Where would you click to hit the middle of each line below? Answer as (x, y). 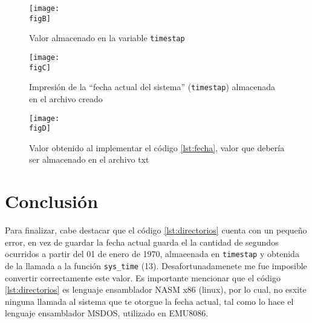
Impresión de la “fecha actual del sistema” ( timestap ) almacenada (152, 87)
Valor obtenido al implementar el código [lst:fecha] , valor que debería (157, 147)
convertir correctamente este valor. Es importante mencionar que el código (143, 277)
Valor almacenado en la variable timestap (107, 38)
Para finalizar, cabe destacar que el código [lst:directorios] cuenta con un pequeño (156, 230)
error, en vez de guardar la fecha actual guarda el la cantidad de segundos (142, 242)
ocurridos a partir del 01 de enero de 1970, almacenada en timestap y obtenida (152, 254)
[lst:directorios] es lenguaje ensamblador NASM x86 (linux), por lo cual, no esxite (156, 289)
